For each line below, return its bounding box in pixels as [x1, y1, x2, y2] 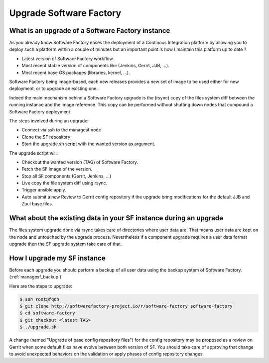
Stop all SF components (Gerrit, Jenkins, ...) [21, 173, 112, 179]
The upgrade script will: [9, 150, 58, 156]
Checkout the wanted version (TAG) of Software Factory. [21, 159, 138, 165]
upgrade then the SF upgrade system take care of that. [9, 241, 122, 247]
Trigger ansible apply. [21, 187, 67, 193]
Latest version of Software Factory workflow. [21, 55, 114, 62]
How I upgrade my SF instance [9, 254, 106, 262]
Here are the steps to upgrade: [9, 283, 72, 289]
